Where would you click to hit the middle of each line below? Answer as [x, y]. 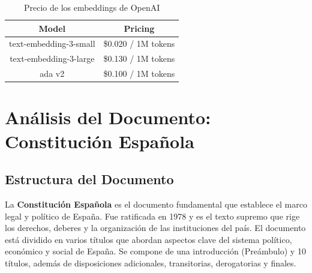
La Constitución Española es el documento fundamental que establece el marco [156, 204]
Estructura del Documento [89, 179]
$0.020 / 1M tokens [139, 43]
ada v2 [52, 73]
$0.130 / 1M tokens [139, 58]
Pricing [139, 28]
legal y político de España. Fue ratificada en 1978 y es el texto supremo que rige [152, 216]
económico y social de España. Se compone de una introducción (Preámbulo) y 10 [155, 251]
